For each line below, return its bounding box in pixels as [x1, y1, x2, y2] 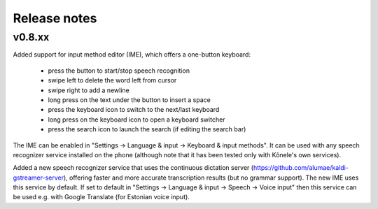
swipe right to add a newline [48, 86, 129, 94]
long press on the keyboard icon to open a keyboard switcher [48, 115, 225, 124]
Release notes [13, 10, 97, 26]
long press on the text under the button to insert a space [48, 95, 211, 104]
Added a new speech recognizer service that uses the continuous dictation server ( [13, 164, 254, 172]
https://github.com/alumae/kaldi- [253, 164, 349, 172]
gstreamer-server [13, 173, 64, 182]
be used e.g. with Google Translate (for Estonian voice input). [13, 193, 190, 201]
